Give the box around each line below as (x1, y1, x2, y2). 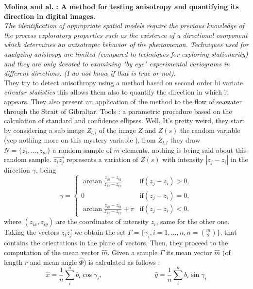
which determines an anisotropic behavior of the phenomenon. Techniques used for (4, 39, 249, 49)
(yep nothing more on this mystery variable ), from (4, 135, 156, 145)
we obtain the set (74, 227, 126, 237)
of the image (99, 125, 136, 135)
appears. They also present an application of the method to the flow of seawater (4, 96, 242, 106)
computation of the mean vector (4, 247, 100, 257)
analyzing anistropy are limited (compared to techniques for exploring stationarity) (4, 48, 248, 59)
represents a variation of (66, 154, 138, 164)
